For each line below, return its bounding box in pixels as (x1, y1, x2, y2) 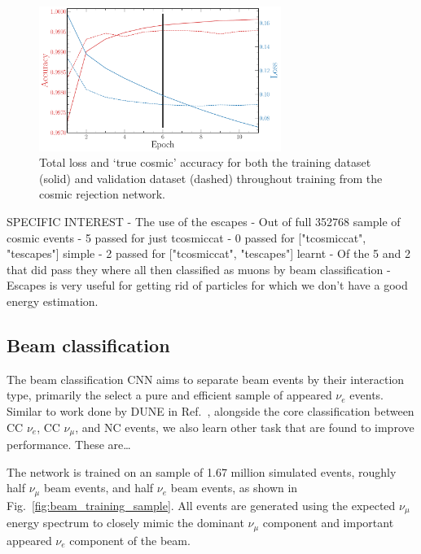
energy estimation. (7, 293, 99, 310)
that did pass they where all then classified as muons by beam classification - (7, 260, 391, 277)
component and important (262, 514, 394, 531)
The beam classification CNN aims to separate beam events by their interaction (7, 370, 405, 387)
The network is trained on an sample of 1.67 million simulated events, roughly (7, 463, 397, 480)
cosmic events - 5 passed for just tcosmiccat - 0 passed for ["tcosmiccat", (7, 229, 366, 246)
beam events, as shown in (170, 479, 298, 496)
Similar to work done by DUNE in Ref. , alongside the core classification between (7, 403, 414, 419)
